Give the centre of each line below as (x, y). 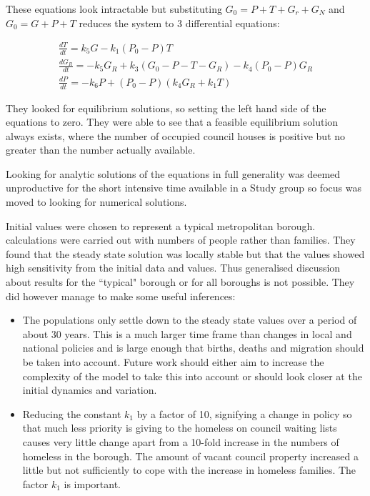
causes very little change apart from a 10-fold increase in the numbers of (181, 441)
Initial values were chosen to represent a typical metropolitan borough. (161, 225)
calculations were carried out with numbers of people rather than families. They (181, 240)
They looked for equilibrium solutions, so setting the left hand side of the (166, 108)
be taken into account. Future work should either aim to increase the (173, 362)
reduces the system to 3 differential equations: (179, 23)
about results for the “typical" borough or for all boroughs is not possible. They (180, 282)
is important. (92, 483)
